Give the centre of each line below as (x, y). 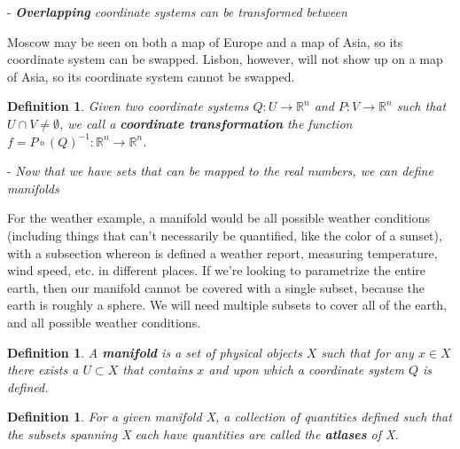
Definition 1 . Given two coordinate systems (128, 106)
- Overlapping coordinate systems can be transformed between (177, 12)
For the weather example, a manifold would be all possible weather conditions (218, 218)
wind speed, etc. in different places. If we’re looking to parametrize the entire (217, 270)
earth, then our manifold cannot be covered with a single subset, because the (216, 287)
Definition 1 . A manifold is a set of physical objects (155, 352)
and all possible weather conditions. (104, 322)
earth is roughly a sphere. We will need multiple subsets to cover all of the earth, (227, 305)
